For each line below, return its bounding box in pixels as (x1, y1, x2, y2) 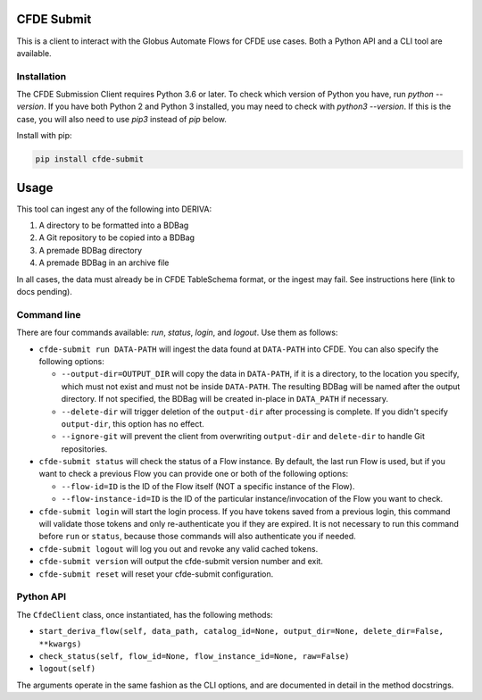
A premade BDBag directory (38, 245, 143, 255)
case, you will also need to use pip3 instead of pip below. (16, 113, 227, 124)
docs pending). (16, 287, 73, 297)
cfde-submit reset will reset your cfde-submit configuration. (38, 568, 274, 579)
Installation (16, 70, 67, 82)
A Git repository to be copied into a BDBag (38, 232, 195, 243)
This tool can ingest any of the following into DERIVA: (16, 204, 212, 214)
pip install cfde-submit (35, 154, 145, 164)
